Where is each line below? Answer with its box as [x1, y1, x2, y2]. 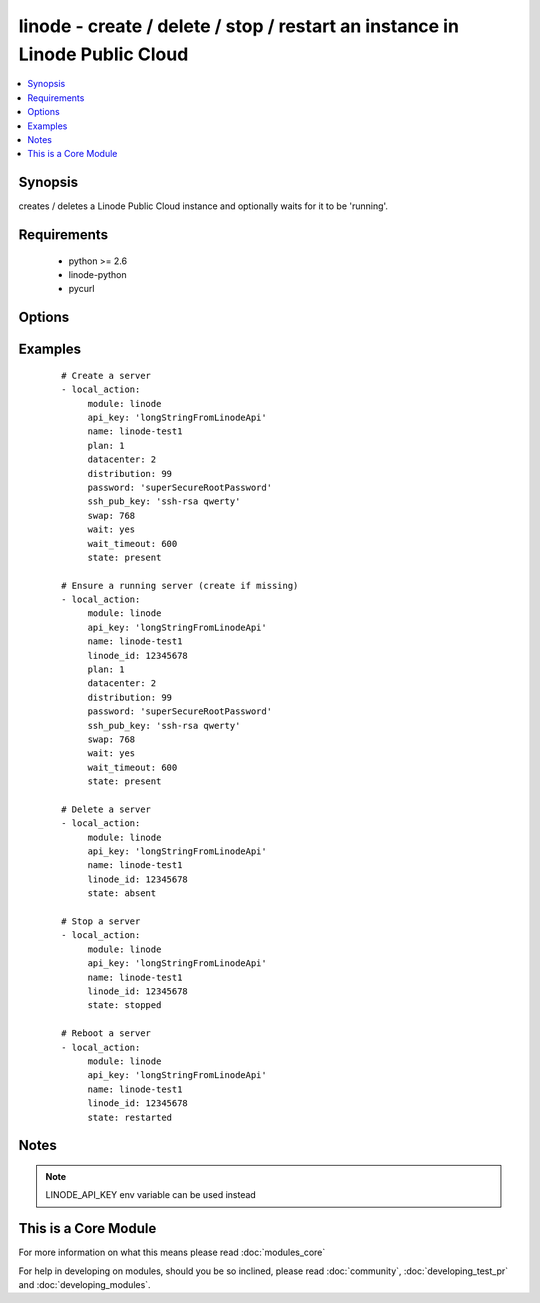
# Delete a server [61, 803, 152, 815]
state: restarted [87, 1111, 173, 1123]
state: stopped [87, 1000, 162, 1011]
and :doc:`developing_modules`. [18, 1279, 151, 1290]
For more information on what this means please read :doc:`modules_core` [18, 1246, 326, 1259]
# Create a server [61, 370, 152, 381]
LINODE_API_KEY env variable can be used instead [45, 1189, 257, 1201]
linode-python [68, 269, 127, 280]
